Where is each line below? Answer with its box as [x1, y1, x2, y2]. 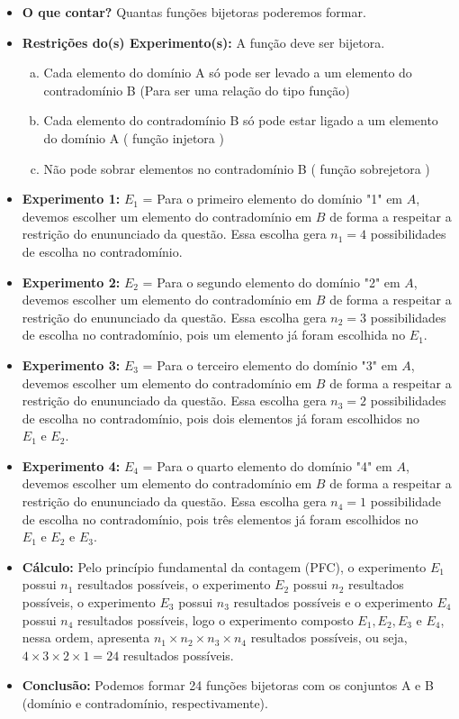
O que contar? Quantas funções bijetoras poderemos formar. [22, 3, 366, 21]
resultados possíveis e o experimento [233, 593, 433, 612]
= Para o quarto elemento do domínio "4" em [142, 456, 392, 475]
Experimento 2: [22, 272, 121, 291]
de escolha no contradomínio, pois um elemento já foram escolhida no [22, 325, 406, 344]
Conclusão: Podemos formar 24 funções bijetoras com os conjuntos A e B [22, 676, 434, 695]
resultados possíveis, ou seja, [250, 628, 408, 647]
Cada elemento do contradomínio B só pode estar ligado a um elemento [43, 111, 438, 130]
